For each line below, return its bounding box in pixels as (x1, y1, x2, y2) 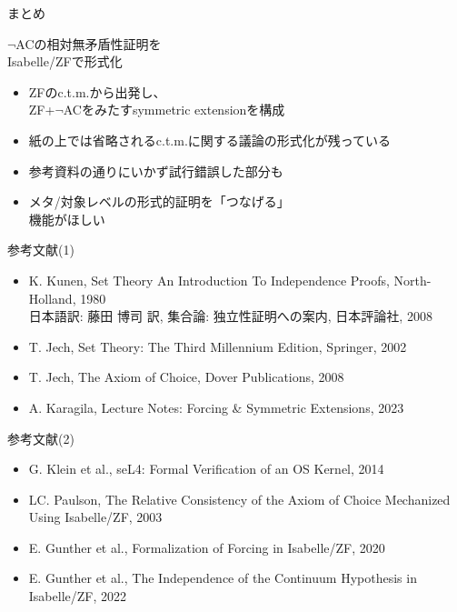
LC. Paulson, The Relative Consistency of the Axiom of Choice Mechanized (28, 489, 451, 508)
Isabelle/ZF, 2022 (28, 587, 127, 606)
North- (393, 270, 432, 289)
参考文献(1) (7, 240, 75, 259)
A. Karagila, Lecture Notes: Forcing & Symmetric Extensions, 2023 (28, 397, 404, 416)
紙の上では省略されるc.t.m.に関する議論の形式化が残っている (28, 130, 392, 149)
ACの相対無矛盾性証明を (15, 34, 162, 53)
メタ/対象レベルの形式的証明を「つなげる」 (28, 192, 290, 211)
